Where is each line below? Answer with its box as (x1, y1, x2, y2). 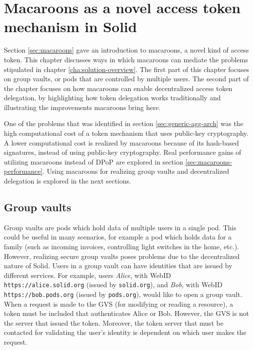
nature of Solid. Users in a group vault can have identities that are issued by (4, 260, 233, 271)
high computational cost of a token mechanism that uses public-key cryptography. (4, 128, 249, 138)
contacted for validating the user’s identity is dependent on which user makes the (4, 327, 247, 337)
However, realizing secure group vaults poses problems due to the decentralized (4, 251, 240, 261)
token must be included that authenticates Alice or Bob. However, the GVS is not (4, 308, 249, 318)
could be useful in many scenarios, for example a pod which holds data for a (4, 232, 232, 242)
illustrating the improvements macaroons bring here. (4, 102, 161, 112)
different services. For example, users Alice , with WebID (4, 270, 171, 280)
